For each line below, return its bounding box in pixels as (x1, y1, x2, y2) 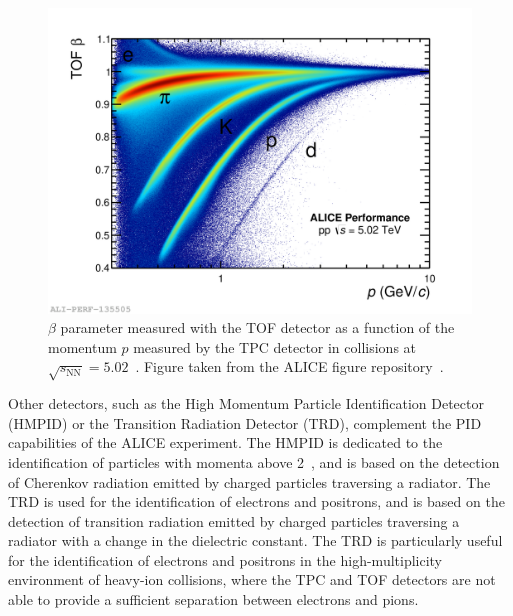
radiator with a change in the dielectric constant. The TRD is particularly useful (8, 530, 503, 551)
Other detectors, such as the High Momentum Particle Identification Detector (8, 393, 484, 414)
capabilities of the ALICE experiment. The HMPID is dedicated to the (8, 432, 443, 453)
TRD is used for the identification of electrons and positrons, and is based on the (8, 491, 505, 512)
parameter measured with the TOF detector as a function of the (60, 317, 455, 338)
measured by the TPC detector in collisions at (133, 336, 417, 357)
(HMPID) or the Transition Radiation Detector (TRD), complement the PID (8, 412, 482, 433)
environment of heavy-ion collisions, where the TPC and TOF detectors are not (8, 569, 496, 590)
